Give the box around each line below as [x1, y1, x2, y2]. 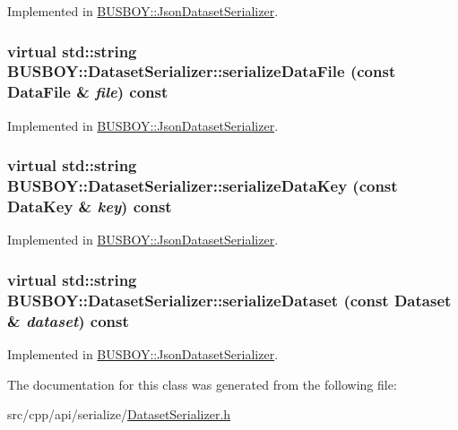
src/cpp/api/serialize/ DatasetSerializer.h [7, 405, 231, 424]
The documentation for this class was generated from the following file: [7, 374, 397, 393]
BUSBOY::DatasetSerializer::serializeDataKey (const [7, 175, 398, 197]
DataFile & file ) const [7, 81, 169, 103]
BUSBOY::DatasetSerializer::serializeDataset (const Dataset [7, 288, 452, 311]
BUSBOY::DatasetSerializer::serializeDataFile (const [7, 60, 396, 82]
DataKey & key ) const [7, 195, 172, 218]
